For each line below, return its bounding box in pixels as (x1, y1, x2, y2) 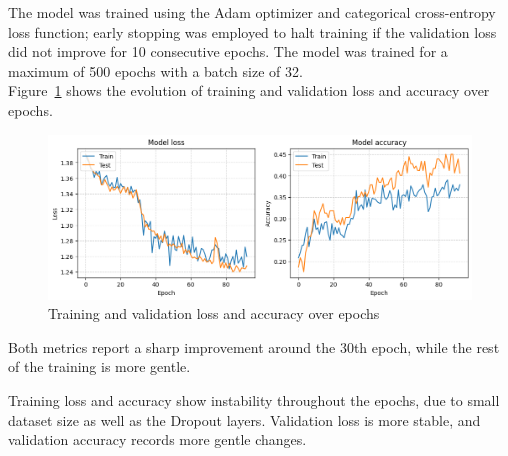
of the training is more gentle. (8, 356, 191, 377)
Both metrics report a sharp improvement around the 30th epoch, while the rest (8, 336, 500, 357)
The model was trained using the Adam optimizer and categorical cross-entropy (8, 2, 496, 22)
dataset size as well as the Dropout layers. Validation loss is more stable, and (8, 409, 481, 430)
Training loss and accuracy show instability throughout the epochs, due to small (8, 389, 500, 410)
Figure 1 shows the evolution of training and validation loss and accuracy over (8, 80, 490, 101)
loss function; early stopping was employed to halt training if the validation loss (8, 21, 497, 42)
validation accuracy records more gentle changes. (8, 429, 307, 450)
